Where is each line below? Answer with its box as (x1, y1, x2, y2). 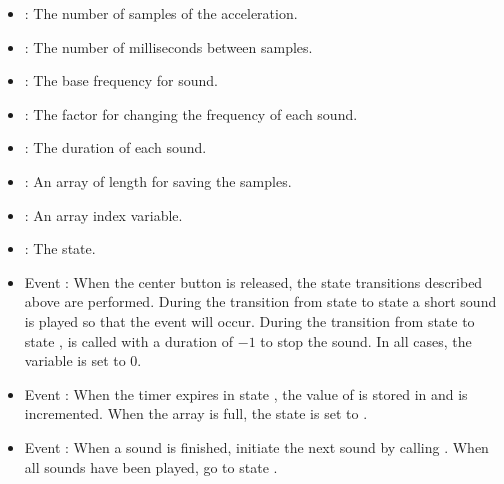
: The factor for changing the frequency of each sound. (24, 103, 358, 124)
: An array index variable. (24, 204, 183, 225)
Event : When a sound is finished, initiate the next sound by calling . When (24, 436, 489, 457)
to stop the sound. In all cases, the (260, 330, 472, 351)
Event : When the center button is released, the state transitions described (24, 271, 483, 292)
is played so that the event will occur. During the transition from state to (24, 310, 475, 331)
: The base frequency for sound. (24, 70, 218, 91)
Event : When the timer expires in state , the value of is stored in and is (24, 383, 468, 404)
